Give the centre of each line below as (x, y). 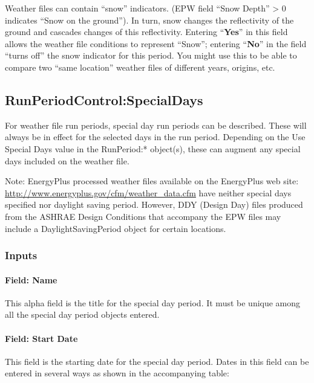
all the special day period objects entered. (82, 314)
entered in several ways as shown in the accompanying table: (117, 373)
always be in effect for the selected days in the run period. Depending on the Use (155, 137)
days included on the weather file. (67, 160)
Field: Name (31, 279)
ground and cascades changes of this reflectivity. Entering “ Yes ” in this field (146, 32)
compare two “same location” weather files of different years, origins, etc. (140, 67)
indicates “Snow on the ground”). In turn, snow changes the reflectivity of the (149, 20)
